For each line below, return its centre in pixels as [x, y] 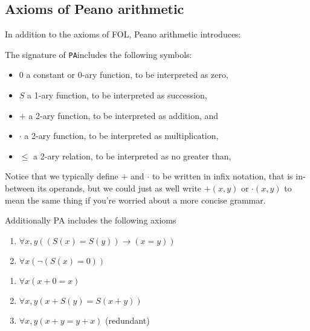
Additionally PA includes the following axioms [91, 220]
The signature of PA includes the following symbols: [98, 54]
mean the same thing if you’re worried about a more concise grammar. [135, 200]
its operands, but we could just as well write [120, 188]
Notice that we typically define [62, 176]
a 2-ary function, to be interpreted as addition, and [124, 115]
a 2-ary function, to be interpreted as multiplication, [121, 136]
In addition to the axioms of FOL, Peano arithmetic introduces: [123, 34]
